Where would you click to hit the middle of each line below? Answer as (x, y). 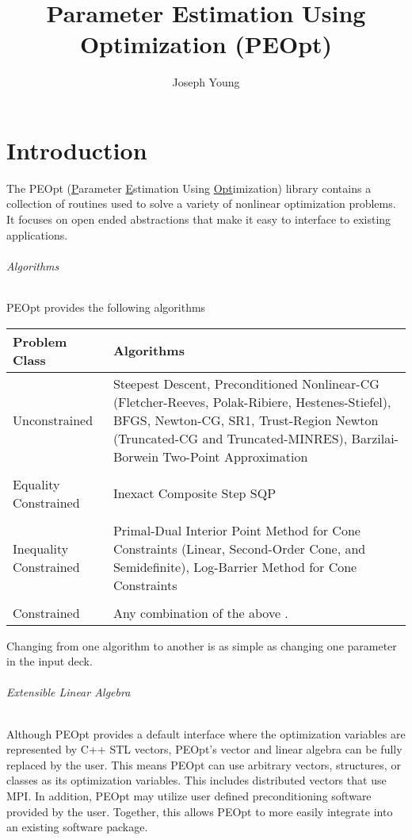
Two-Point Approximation (235, 456)
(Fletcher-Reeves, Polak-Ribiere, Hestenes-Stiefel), (252, 401)
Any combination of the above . (200, 612)
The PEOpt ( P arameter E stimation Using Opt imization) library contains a (189, 188)
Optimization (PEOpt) (206, 44)
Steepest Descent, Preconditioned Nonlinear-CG (246, 383)
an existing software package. (77, 827)
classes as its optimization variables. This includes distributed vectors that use (196, 780)
